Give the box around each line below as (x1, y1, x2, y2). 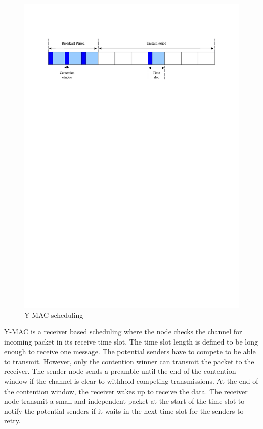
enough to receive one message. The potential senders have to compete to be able (4, 346, 256, 357)
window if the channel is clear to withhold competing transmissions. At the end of (4, 376, 258, 387)
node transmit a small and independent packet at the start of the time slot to (4, 396, 245, 406)
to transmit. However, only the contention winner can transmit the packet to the (4, 356, 254, 366)
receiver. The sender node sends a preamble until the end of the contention (4, 366, 236, 376)
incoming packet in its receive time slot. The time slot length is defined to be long (4, 336, 258, 347)
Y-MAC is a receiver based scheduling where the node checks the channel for (4, 326, 242, 337)
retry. (4, 415, 21, 426)
